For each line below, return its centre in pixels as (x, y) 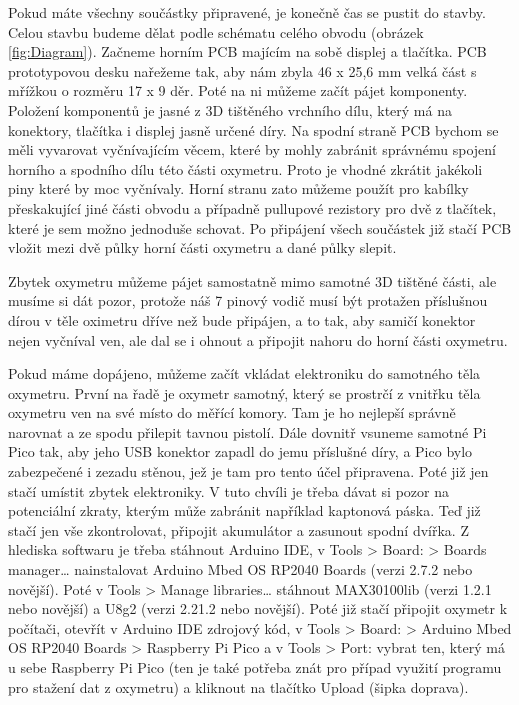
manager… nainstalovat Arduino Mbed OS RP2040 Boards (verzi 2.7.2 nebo (240, 569)
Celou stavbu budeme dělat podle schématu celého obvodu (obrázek (216, 31)
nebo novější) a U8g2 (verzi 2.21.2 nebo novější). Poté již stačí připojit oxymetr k (258, 608)
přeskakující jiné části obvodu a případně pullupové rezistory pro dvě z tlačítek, (252, 207)
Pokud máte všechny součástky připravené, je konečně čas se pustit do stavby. (247, 12)
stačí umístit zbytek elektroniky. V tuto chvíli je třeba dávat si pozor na (228, 490)
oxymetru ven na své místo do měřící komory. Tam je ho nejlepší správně (232, 412)
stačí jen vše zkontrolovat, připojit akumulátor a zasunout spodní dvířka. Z (238, 529)
